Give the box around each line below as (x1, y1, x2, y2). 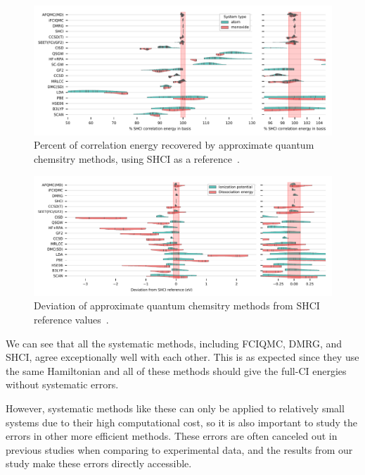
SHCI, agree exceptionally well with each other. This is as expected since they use (6, 350, 359, 364)
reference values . (34, 311, 109, 326)
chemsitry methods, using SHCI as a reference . (34, 152, 240, 166)
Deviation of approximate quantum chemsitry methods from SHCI (34, 298, 320, 313)
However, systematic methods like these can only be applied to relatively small (6, 400, 345, 415)
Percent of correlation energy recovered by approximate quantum (34, 137, 314, 152)
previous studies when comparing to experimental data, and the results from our (6, 442, 353, 457)
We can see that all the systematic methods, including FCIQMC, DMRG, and (6, 335, 342, 350)
